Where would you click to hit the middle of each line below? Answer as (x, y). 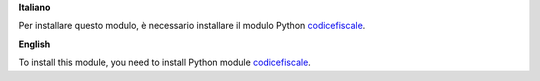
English (34, 44)
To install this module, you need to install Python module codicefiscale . (165, 62)
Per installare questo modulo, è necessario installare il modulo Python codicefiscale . (192, 26)
